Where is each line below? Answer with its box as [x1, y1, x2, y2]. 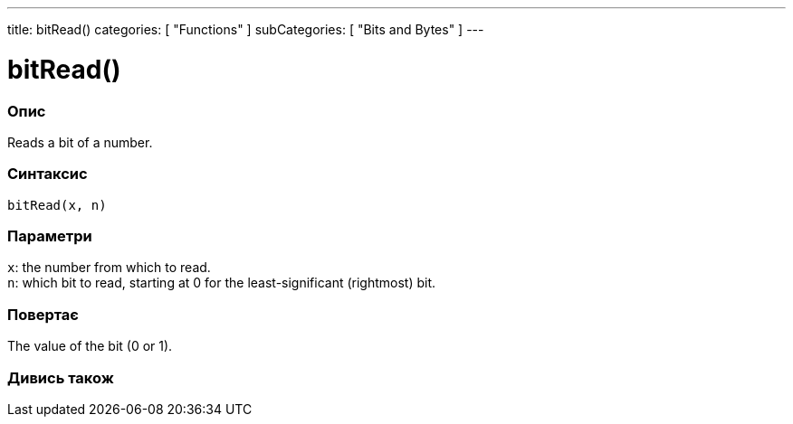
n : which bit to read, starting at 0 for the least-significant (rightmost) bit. [7, 275, 436, 291]
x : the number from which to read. [7, 259, 211, 276]
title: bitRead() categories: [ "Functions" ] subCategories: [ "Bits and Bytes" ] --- [7, 22, 484, 37]
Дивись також [7, 368, 114, 387]
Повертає [7, 305, 79, 324]
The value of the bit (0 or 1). [7, 338, 173, 354]
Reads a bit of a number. [7, 134, 153, 150]
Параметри [7, 227, 92, 245]
